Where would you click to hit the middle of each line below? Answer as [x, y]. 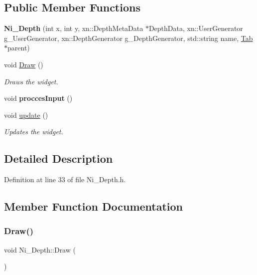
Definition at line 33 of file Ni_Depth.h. [65, 179]
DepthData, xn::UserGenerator [196, 28]
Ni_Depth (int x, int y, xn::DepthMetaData [74, 28]
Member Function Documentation [94, 206]
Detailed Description [59, 158]
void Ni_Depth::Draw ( [40, 249]
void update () [26, 115]
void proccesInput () [38, 98]
